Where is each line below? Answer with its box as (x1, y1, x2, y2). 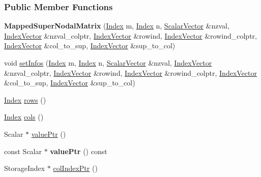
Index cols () (4, 111, 44, 122)
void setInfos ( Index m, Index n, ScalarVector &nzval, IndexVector (4, 57, 212, 68)
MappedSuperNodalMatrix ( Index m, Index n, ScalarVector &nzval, (4, 20, 229, 31)
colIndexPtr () (53, 163, 98, 173)
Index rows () (4, 94, 46, 105)
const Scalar (4, 145, 42, 156)
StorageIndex (4, 163, 45, 173)
